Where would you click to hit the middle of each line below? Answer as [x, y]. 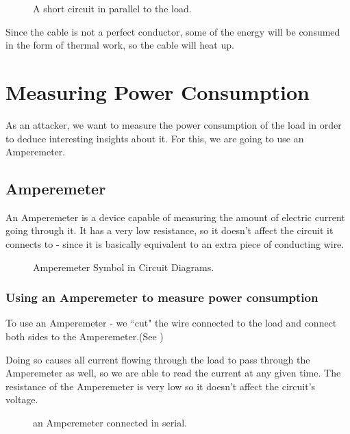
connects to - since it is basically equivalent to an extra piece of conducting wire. [175, 244]
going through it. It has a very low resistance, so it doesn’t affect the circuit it [170, 230]
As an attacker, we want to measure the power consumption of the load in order [174, 124]
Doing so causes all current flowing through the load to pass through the [158, 359]
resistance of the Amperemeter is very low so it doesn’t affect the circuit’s [161, 386]
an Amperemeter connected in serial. [110, 423]
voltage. [22, 399]
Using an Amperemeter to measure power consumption [162, 297]
